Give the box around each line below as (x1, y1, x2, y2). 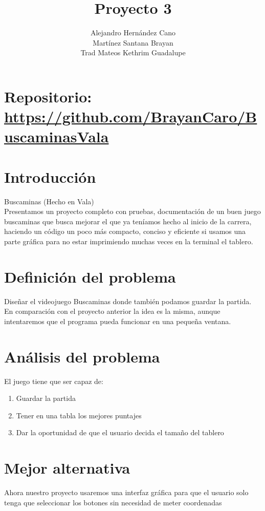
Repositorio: (4, 86, 92, 107)
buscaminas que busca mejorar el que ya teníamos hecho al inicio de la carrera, (4, 216, 252, 226)
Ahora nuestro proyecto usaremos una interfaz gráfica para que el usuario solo (4, 487, 249, 498)
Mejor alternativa (4, 457, 130, 478)
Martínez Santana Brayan (93, 37, 173, 48)
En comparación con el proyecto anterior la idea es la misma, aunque (4, 306, 220, 316)
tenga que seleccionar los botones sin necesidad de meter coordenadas (4, 497, 222, 507)
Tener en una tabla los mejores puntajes (16, 410, 142, 420)
